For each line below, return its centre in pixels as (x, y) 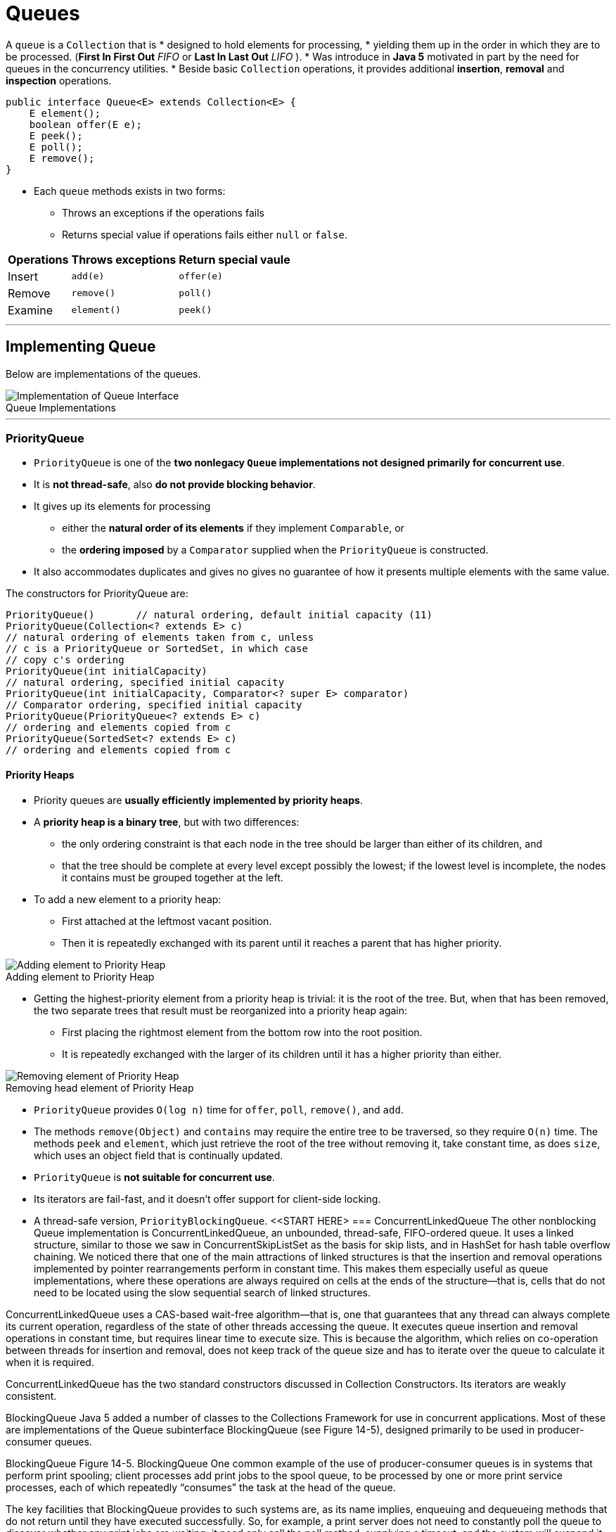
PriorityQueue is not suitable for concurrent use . (154, 1177)
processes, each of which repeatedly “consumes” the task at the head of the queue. (201, 1487)
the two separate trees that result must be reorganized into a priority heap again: (221, 1010)
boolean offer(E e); (85, 124)
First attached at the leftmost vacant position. (167, 921)
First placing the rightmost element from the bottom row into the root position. (242, 1032)
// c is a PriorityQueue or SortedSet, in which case (157, 649)
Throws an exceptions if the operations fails (163, 212)
